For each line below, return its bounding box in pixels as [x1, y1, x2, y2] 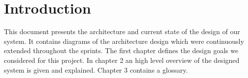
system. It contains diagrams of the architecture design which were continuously [4, 36, 244, 46]
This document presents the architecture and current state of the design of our [4, 26, 240, 37]
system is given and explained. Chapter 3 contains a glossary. [4, 64, 188, 75]
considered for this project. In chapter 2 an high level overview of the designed [4, 55, 240, 65]
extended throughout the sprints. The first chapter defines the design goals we [4, 45, 239, 56]
